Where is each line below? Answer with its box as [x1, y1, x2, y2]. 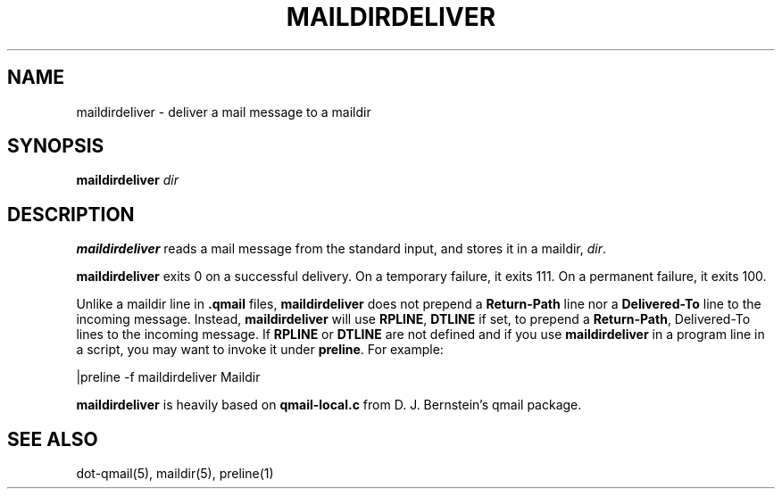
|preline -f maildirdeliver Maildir [76, 369, 261, 385]
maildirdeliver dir [76, 172, 179, 188]
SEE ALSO [7, 427, 98, 451]
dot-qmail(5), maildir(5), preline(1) [76, 466, 274, 482]
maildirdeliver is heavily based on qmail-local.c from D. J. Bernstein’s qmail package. [76, 397, 582, 413]
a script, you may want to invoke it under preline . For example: [76, 342, 444, 358]
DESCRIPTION [7, 203, 135, 226]
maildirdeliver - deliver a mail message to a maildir [76, 103, 371, 120]
